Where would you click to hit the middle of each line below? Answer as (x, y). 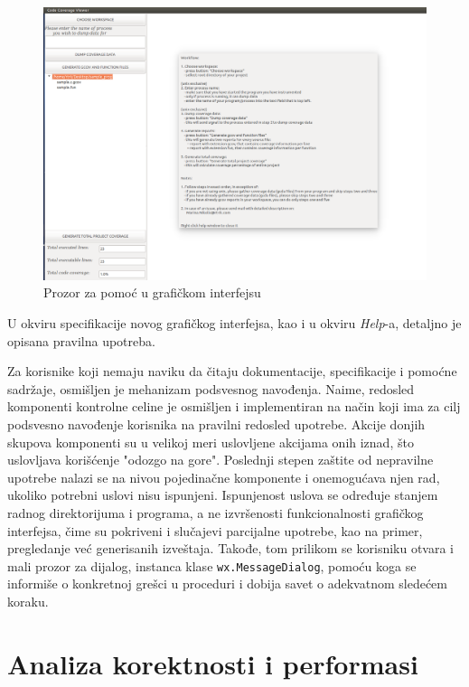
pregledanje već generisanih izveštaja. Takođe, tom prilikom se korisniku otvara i (231, 548)
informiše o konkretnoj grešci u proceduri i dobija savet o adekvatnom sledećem (227, 583)
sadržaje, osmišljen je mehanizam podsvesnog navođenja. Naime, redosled (211, 388)
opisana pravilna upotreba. (81, 340)
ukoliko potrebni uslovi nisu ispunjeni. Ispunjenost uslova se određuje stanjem (223, 495)
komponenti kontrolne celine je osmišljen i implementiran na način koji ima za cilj (234, 406)
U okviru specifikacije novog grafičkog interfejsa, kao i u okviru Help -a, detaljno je (234, 323)
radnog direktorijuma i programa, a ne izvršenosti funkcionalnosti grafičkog (216, 512)
